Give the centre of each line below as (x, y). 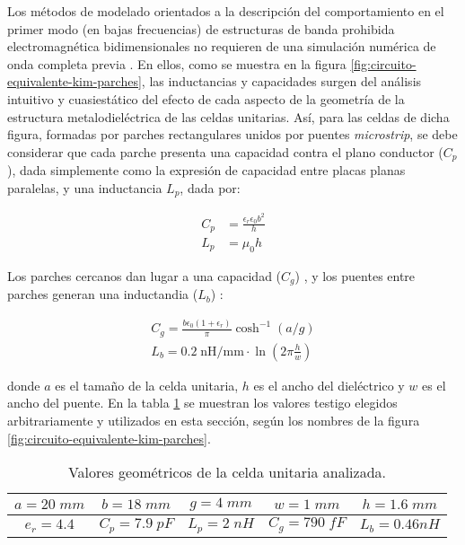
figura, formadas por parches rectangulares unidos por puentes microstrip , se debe (232, 134)
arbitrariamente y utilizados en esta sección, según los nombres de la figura (214, 420)
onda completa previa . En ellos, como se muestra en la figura (177, 63)
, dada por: (210, 187)
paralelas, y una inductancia (85, 187)
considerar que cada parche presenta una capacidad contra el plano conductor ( (225, 151)
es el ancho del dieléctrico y (329, 385)
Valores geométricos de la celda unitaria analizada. (227, 472)
